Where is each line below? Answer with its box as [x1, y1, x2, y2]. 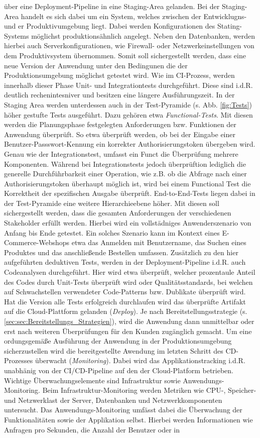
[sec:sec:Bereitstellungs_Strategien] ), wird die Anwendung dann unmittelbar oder [4, 316, 254, 326]
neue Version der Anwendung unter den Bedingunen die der [4, 60, 188, 70]
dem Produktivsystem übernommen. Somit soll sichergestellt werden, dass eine [4, 50, 246, 60]
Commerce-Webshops [4, 237, 70, 248]
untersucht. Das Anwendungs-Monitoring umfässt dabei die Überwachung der [4, 404, 242, 415]
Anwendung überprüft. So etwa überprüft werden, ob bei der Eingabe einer [4, 129, 235, 139]
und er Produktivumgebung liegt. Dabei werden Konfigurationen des [4, 21, 215, 31]
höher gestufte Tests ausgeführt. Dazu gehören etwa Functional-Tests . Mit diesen [4, 109, 253, 120]
